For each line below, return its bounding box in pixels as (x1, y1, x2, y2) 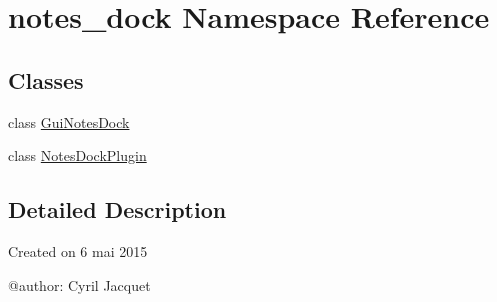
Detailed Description (8, 194, 227, 225)
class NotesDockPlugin (8, 145, 147, 166)
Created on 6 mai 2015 (8, 240, 148, 261)
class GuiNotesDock (8, 111, 130, 132)
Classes (8, 64, 84, 95)
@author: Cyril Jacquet (8, 274, 151, 295)
